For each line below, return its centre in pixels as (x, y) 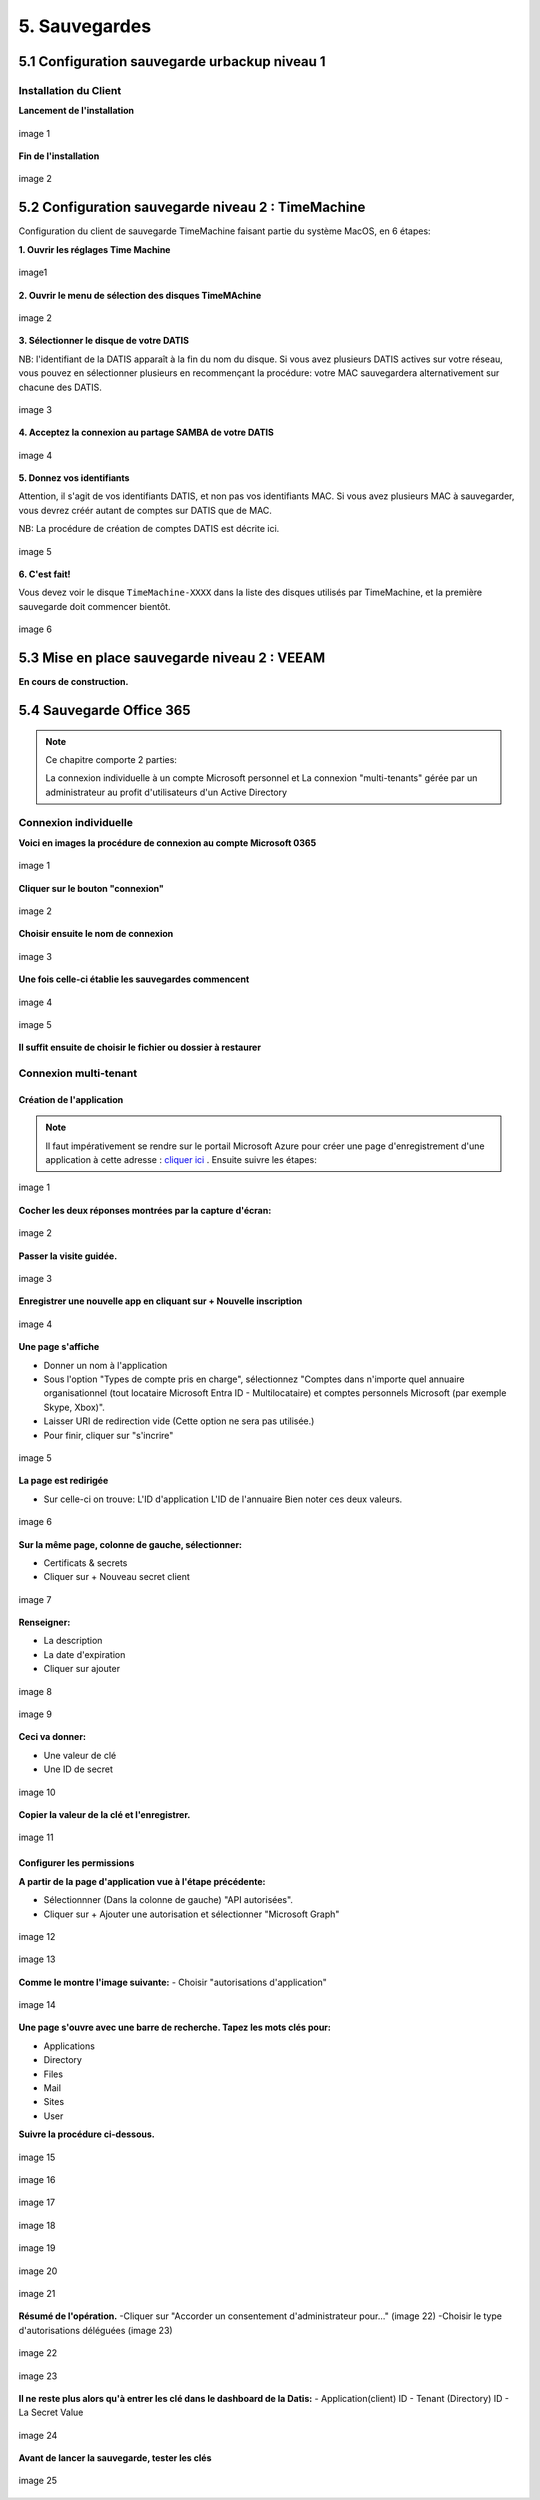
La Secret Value (51, 2412)
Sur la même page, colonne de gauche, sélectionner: (130, 1544)
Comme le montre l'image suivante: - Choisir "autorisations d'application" (172, 1982)
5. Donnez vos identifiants (74, 478)
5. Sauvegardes (85, 26)
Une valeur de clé (80, 1755)
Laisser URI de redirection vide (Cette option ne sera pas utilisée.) (179, 1421)
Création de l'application (71, 1099)
